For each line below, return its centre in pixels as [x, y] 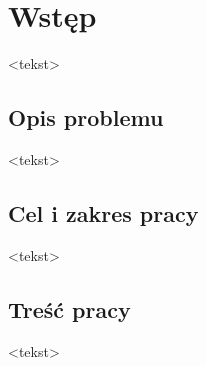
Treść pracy [69, 308]
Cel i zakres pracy [103, 212]
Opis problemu [86, 117]
